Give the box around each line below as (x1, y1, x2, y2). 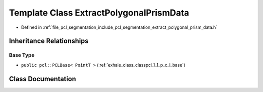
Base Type (9, 52, 35, 58)
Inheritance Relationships (9, 37, 89, 45)
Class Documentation (9, 74, 76, 83)
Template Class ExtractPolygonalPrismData (9, 7, 189, 18)
